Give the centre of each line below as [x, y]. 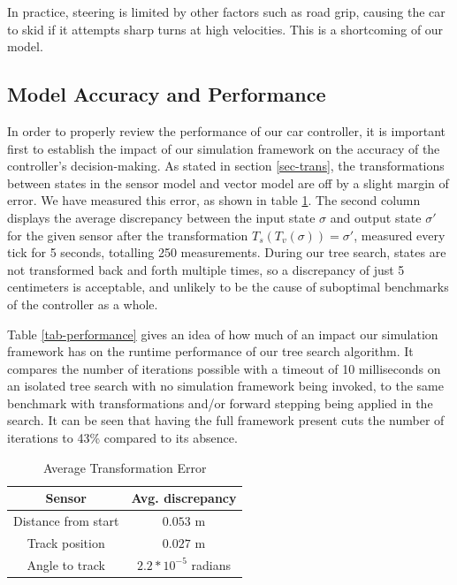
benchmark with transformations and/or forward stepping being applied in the [220, 403]
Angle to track [66, 564]
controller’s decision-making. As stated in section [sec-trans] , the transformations [226, 166]
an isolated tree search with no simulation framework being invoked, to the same [225, 386]
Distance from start [66, 521]
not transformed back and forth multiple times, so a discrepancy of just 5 [206, 269]
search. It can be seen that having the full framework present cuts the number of [226, 420]
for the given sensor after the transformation [128, 235]
